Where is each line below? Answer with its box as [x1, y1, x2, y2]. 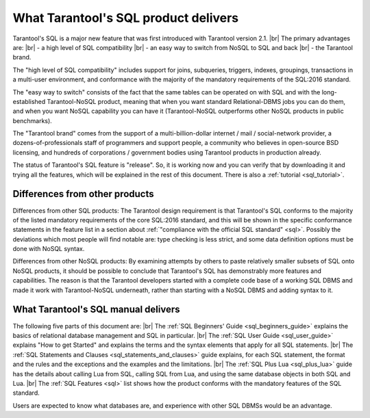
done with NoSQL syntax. [12, 245, 85, 253]
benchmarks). [12, 116, 53, 125]
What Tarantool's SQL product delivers [12, 10, 239, 25]
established [12, 97, 46, 105]
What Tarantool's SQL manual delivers [12, 304, 180, 315]
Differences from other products [12, 188, 154, 200]
